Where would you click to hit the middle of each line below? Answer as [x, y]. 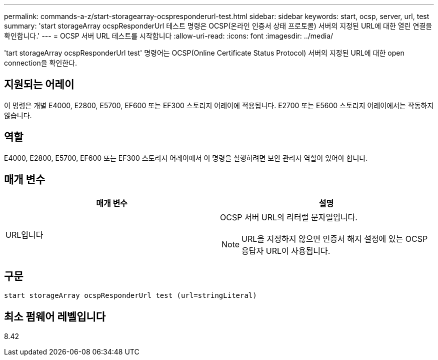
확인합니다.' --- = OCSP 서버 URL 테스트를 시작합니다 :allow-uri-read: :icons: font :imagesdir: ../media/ [169, 36]
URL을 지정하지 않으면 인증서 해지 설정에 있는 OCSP [335, 239]
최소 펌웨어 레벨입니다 [55, 316]
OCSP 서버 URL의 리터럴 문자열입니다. [289, 217]
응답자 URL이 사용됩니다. [286, 251]
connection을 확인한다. [41, 63]
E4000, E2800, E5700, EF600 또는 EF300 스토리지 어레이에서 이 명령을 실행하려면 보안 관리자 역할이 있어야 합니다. [186, 158]
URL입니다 [24, 235]
